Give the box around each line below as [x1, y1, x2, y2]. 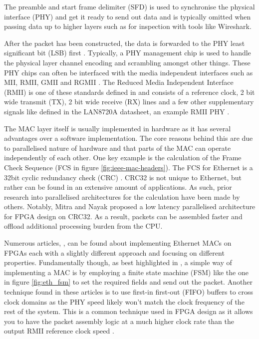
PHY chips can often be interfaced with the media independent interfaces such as [4, 67, 253, 77]
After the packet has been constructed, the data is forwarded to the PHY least [4, 37, 245, 48]
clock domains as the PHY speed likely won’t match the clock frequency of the [4, 296, 245, 307]
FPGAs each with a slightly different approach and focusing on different [4, 247, 225, 258]
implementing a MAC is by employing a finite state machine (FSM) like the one [4, 267, 249, 277]
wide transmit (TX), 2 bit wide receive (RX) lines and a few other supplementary [4, 96, 254, 107]
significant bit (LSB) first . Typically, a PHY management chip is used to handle [4, 47, 251, 58]
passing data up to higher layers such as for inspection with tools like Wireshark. [4, 21, 252, 31]
